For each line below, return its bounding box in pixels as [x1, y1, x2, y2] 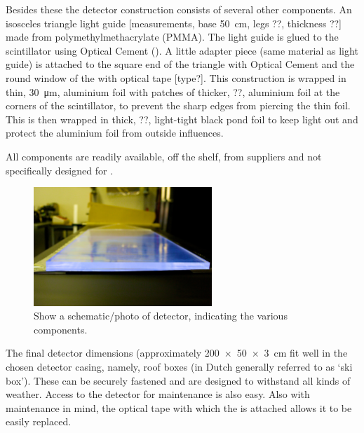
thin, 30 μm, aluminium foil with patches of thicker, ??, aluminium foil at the [6, 84, 340, 99]
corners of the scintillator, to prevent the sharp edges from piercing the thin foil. [6, 98, 351, 113]
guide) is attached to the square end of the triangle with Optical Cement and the [6, 57, 355, 71]
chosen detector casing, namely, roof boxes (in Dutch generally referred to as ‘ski [6, 359, 353, 373]
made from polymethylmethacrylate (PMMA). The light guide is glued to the [6, 29, 339, 44]
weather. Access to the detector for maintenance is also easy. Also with [6, 387, 310, 401]
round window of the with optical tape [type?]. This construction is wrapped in [6, 70, 346, 85]
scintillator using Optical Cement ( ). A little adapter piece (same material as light [6, 43, 358, 57]
